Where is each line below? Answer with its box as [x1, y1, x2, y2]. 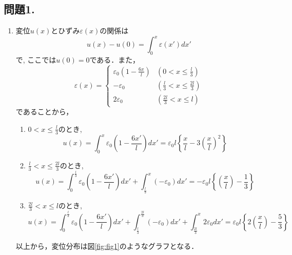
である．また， [89, 54, 140, 65]
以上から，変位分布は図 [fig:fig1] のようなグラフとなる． [15, 240, 199, 251]
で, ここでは [15, 54, 56, 65]
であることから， [15, 106, 73, 117]
